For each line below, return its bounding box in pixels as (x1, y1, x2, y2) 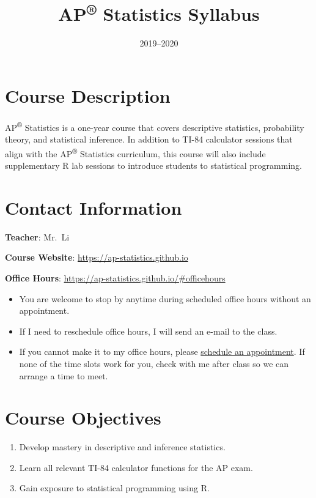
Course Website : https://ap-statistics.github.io (5, 251, 188, 264)
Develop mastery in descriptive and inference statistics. (19, 440, 226, 453)
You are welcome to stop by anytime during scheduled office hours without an (19, 292, 311, 305)
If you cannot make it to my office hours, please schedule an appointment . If (19, 345, 305, 358)
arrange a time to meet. (19, 369, 108, 382)
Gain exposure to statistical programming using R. (19, 481, 210, 494)
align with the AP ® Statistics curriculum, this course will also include (5, 145, 266, 160)
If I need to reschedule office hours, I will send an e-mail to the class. (19, 324, 277, 337)
